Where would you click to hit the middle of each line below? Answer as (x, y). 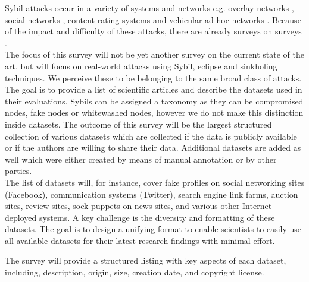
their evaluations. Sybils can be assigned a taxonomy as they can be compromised (154, 101)
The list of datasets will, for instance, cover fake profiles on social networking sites (155, 182)
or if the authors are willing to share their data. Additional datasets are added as (153, 148)
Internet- (258, 206)
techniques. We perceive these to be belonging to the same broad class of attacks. (153, 77)
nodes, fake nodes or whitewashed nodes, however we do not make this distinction (154, 113)
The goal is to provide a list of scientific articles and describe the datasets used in (154, 89)
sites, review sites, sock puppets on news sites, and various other (122, 206)
